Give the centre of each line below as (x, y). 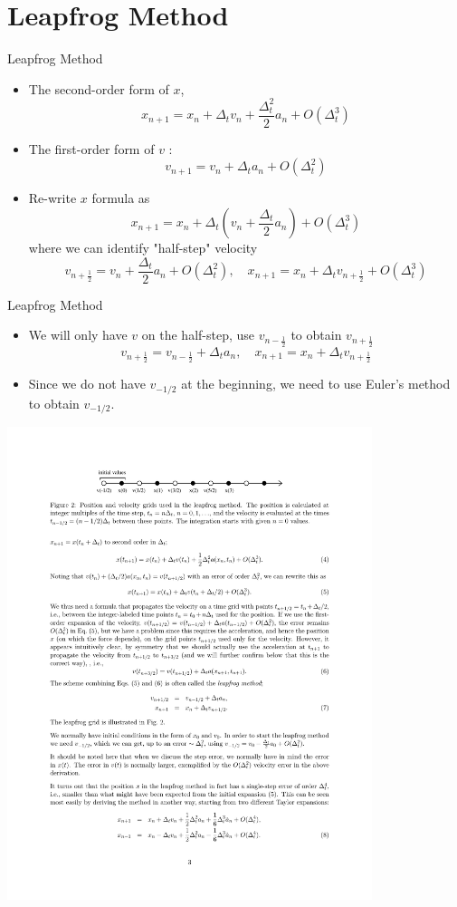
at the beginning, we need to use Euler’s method (316, 384)
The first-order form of (91, 148)
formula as (121, 198)
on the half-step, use (198, 335)
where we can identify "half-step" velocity (143, 248)
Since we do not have (87, 384)
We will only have (78, 335)
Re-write (52, 198)
